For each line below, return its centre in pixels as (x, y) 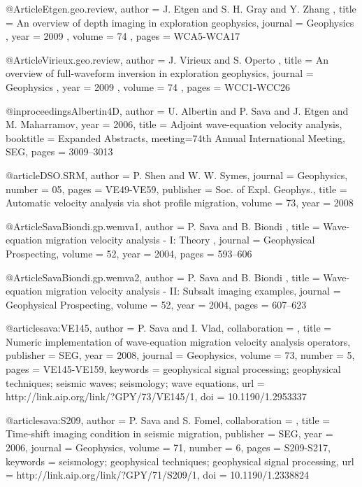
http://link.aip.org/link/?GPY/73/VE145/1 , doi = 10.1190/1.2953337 (156, 396)
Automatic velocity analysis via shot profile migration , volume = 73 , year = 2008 (180, 203)
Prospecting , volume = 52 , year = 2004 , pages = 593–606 (129, 253)
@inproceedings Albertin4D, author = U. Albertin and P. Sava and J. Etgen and (177, 110)
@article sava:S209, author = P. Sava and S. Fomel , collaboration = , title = (168, 419)
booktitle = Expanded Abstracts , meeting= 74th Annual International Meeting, (175, 137)
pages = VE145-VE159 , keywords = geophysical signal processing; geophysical (173, 369)
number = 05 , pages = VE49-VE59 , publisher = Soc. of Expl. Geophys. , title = (176, 189)
